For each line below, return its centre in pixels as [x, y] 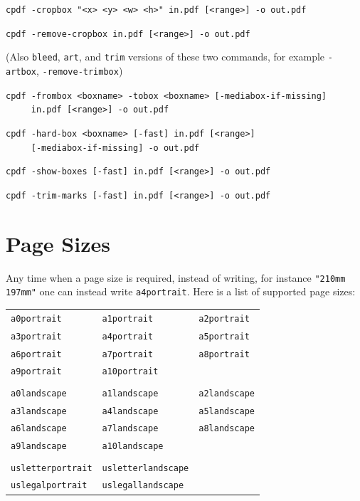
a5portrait [224, 336]
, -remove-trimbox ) [79, 70]
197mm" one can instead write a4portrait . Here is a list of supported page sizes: [181, 291]
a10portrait [130, 372]
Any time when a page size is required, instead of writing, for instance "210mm [176, 277]
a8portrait [224, 354]
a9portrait [36, 372]
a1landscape [130, 393]
